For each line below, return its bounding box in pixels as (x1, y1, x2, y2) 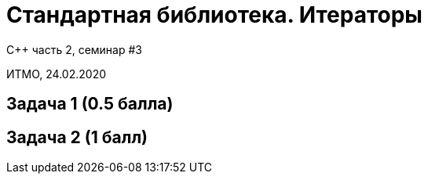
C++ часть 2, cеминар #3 (6, 42, 142, 56)
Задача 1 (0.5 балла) (6, 94, 174, 114)
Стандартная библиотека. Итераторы (6, 2, 423, 28)
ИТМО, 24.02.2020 (6, 67, 107, 81)
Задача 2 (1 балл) (6, 127, 148, 147)
